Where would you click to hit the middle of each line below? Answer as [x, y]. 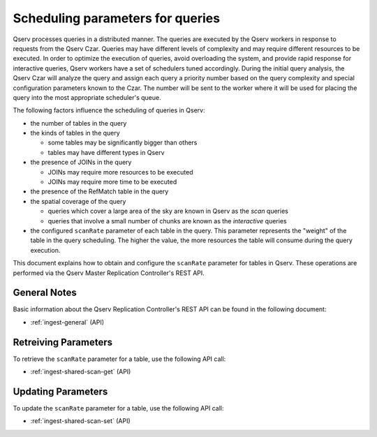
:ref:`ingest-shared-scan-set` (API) [80, 421]
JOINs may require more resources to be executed [120, 172]
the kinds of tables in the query [75, 133]
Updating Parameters [60, 391]
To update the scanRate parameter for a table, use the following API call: [118, 408]
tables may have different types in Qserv [106, 152]
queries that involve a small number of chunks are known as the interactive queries [167, 221]
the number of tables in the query [79, 123]
